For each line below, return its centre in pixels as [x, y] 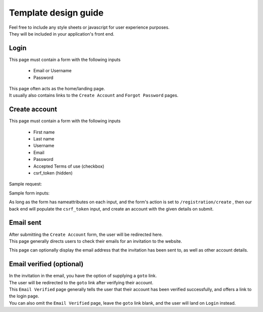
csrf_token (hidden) [53, 173]
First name [44, 132]
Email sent [25, 223]
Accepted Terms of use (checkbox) [69, 166]
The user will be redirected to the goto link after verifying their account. [81, 282]
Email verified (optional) [46, 264]
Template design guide [56, 13]
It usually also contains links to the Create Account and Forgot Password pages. [94, 96]
